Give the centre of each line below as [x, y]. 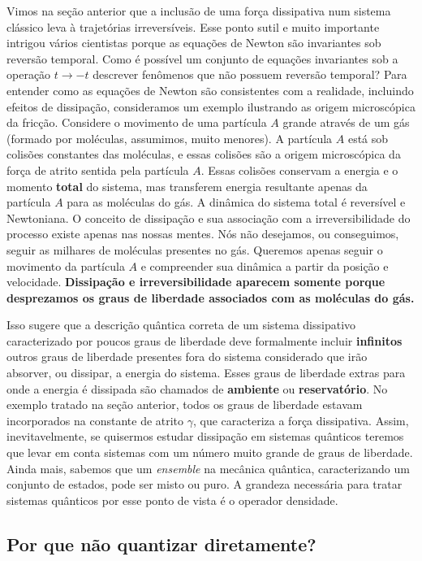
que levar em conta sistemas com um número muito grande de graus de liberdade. [210, 452]
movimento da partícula [66, 265]
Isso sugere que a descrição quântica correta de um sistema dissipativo [181, 325]
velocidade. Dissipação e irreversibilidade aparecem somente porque [196, 282]
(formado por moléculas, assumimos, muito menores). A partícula [170, 138]
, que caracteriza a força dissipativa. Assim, [301, 420]
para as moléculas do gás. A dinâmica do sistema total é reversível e [236, 202]
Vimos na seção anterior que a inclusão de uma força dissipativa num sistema [199, 11]
